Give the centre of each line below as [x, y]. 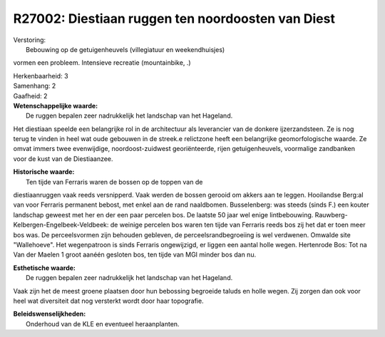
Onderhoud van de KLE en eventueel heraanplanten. [103, 323]
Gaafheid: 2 [30, 95]
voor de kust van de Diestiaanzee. [63, 159]
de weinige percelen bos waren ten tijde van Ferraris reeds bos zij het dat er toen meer [238, 225]
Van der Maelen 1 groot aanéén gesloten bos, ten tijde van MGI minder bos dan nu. [135, 255]
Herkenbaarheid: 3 [41, 76]
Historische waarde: [44, 172]
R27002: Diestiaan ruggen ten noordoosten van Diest [174, 19]
